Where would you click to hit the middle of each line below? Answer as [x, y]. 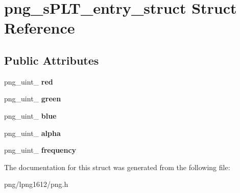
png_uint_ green [33, 99]
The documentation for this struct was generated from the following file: [117, 167]
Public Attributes [52, 60]
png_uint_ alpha [32, 133]
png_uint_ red [29, 81]
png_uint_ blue [30, 115]
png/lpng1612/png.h [36, 184]
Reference [40, 28]
